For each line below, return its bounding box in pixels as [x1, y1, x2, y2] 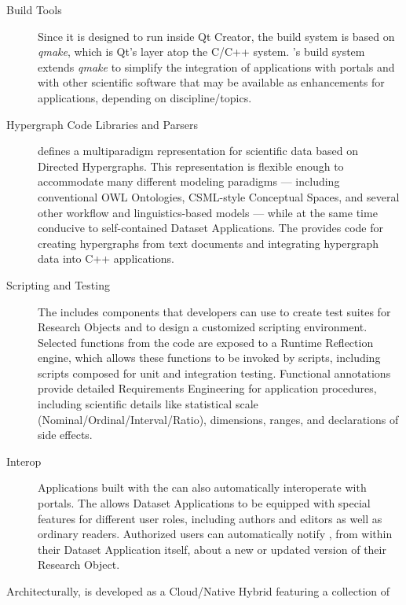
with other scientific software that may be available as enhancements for [38, 74, 385, 90]
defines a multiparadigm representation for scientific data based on [38, 142, 359, 159]
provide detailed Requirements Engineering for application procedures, [38, 380, 377, 397]
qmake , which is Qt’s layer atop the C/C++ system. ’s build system [38, 43, 365, 60]
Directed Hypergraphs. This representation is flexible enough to [38, 157, 344, 174]
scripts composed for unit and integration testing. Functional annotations [38, 364, 391, 381]
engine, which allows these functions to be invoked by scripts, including [38, 349, 381, 366]
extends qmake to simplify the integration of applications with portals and [38, 58, 395, 75]
